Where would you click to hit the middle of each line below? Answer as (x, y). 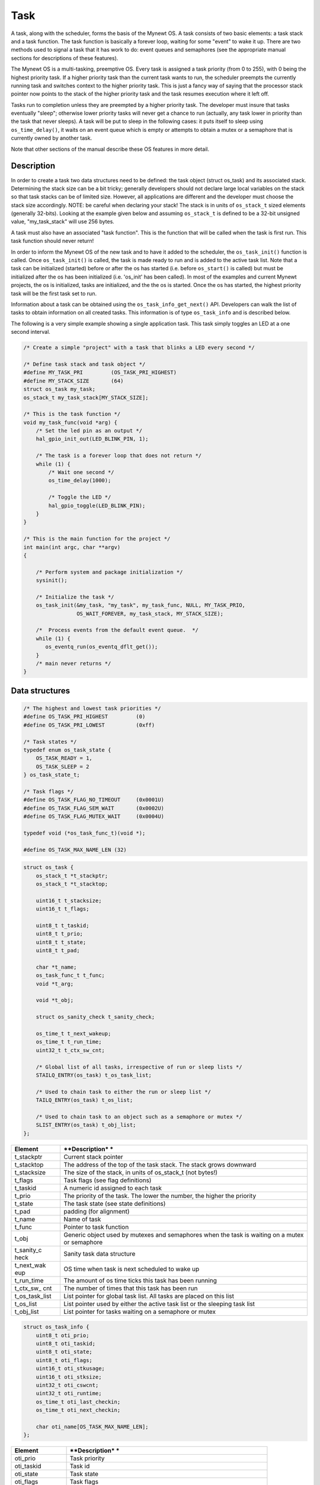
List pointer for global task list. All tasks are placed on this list (149, 1296)
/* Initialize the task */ (75, 597)
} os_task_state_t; (52, 775)
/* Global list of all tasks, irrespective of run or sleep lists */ (139, 1067)
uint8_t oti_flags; (64, 1360)
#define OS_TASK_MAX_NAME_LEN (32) (75, 850)
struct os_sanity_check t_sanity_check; (95, 1017)
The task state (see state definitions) (115, 1203)
